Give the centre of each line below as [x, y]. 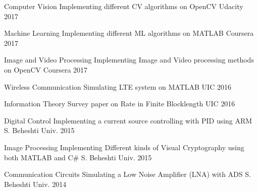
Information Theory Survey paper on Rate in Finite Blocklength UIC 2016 [120, 104]
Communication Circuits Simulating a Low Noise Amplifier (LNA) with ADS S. [127, 174]
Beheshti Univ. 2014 [35, 184]
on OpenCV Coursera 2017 [46, 69]
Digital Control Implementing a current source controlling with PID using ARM [128, 120]
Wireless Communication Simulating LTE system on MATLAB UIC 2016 [118, 86]
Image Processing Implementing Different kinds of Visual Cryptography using [124, 147]
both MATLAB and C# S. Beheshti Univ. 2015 [78, 157]
